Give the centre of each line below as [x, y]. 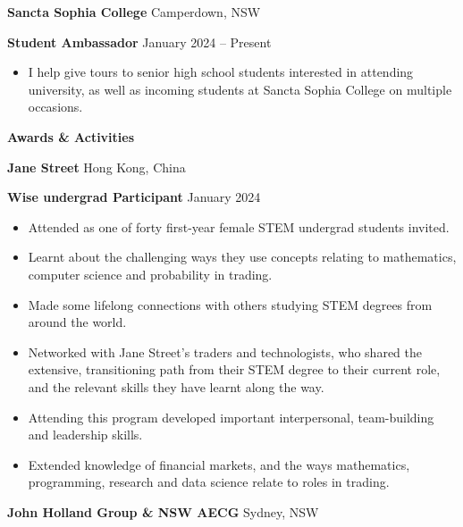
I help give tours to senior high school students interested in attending [221, 72]
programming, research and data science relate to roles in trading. [209, 482]
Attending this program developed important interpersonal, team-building [231, 417]
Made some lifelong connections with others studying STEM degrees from [230, 304]
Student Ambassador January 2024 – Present [139, 42]
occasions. [55, 107]
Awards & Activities [71, 136]
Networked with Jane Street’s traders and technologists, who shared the [225, 351]
